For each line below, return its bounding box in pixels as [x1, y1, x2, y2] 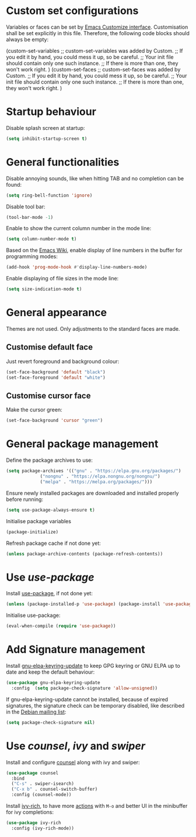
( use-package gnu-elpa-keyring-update [6, 680, 100, 686]
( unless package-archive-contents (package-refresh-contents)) [6, 551, 163, 557]
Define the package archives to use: [6, 457, 93, 464]
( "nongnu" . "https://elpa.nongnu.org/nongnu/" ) [40, 474, 160, 479]
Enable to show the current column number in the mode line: [6, 225, 152, 232]
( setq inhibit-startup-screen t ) [6, 136, 87, 142]
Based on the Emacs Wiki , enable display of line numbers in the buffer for [6, 247, 183, 254]
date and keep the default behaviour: [6, 668, 95, 675]
